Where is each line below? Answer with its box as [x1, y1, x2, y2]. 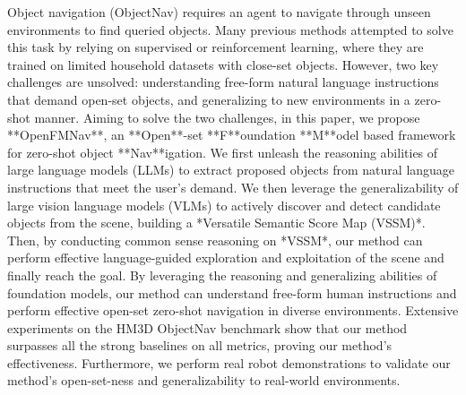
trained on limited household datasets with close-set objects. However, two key [7, 55, 439, 73]
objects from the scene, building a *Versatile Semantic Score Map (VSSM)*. [7, 213, 426, 232]
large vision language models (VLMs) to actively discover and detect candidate [7, 195, 441, 214]
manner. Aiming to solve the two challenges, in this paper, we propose [34, 107, 420, 126]
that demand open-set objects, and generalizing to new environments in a [7, 90, 410, 108]
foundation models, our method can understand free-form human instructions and [7, 283, 457, 302]
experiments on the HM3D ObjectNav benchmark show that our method [7, 318, 408, 337]
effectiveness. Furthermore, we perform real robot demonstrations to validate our [7, 353, 451, 372]
